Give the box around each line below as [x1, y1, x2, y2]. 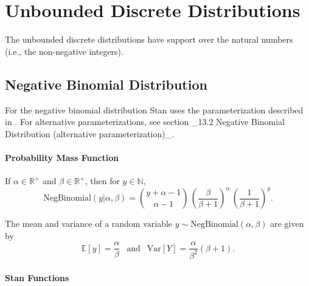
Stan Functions [5, 271, 69, 284]
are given [270, 217, 304, 230]
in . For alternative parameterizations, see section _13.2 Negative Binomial [5, 115, 285, 128]
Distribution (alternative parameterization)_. [5, 127, 175, 140]
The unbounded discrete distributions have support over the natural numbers [5, 33, 293, 46]
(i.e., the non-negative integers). [5, 45, 123, 57]
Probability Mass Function [5, 151, 119, 163]
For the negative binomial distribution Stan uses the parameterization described [5, 103, 304, 116]
